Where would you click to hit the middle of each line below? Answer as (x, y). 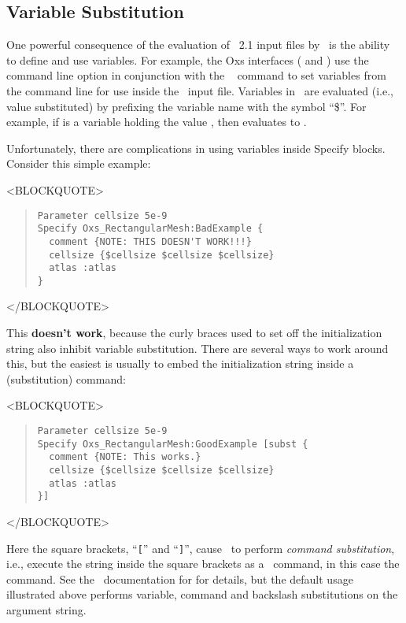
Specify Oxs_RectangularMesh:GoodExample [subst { (173, 444)
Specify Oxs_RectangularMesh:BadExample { (150, 229)
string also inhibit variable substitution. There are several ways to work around (197, 348)
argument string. (46, 610)
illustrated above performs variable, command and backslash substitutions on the (202, 594)
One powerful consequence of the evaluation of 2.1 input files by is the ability (198, 44)
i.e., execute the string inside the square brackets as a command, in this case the (203, 564)
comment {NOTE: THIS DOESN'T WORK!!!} (150, 241)
